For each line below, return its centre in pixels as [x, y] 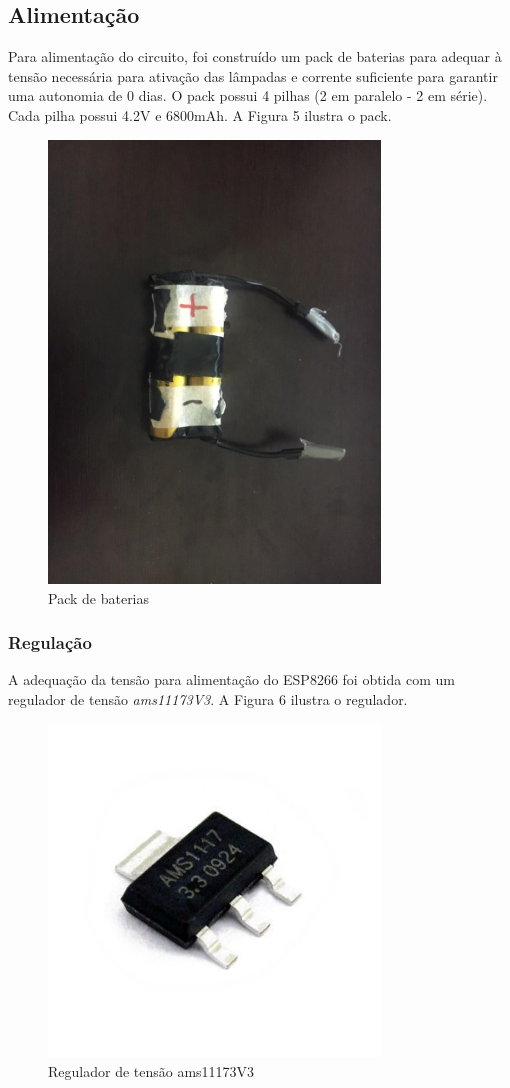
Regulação [50, 642]
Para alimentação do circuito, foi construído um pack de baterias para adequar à [255, 56]
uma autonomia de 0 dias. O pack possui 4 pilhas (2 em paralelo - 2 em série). [248, 95]
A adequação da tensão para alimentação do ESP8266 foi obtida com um [231, 679]
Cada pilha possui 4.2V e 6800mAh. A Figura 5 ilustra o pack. [200, 114]
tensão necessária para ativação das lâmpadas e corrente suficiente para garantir [253, 75]
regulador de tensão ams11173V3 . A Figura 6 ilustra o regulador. [208, 699]
